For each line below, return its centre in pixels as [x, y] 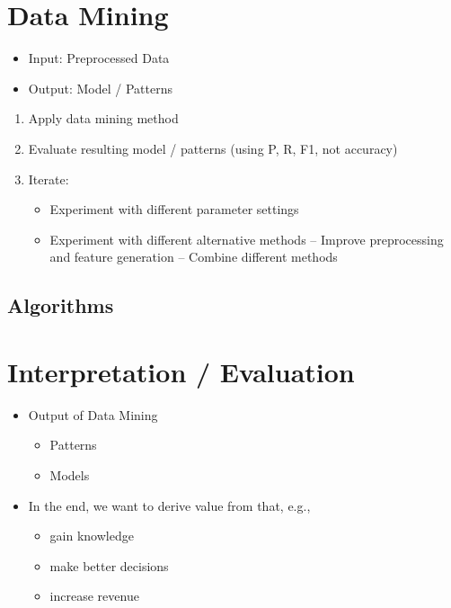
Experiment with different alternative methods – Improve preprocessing [247, 239]
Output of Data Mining [93, 414]
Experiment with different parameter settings [174, 209]
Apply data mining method [103, 118]
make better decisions [109, 565]
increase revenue [94, 596]
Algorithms [61, 305]
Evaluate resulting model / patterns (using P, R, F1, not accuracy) [213, 148]
